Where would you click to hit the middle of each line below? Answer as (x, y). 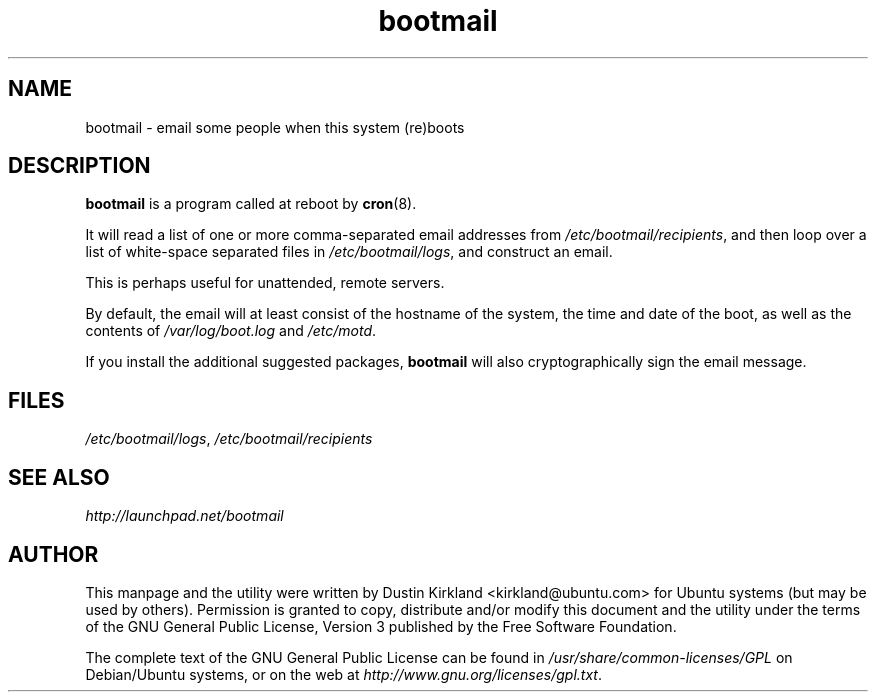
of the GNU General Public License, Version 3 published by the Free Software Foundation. (381, 626)
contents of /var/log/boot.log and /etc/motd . (231, 331)
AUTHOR (53, 554)
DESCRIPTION (79, 166)
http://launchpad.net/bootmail (184, 516)
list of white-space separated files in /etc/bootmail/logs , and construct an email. (349, 252)
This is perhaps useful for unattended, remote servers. (265, 283)
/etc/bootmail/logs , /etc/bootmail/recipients (229, 439)
